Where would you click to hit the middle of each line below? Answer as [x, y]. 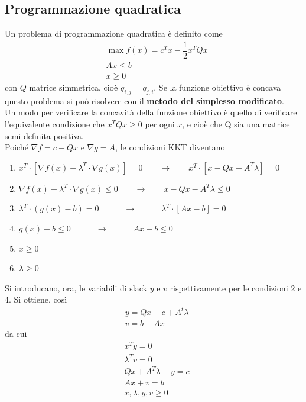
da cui [16, 334]
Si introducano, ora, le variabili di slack [76, 287]
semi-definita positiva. [44, 135]
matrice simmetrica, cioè [74, 87]
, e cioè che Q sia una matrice [236, 123]
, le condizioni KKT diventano [170, 147]
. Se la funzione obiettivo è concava [217, 87]
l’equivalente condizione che [55, 123]
